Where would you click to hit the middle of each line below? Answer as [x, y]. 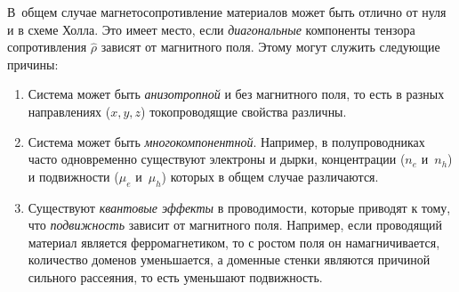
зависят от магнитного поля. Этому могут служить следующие [270, 47]
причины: [33, 64]
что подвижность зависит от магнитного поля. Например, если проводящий [235, 225]
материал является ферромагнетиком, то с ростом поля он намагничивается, [234, 242]
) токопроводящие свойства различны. [244, 111]
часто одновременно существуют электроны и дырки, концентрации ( [217, 159]
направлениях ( [69, 111]
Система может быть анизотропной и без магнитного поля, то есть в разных [236, 94]
